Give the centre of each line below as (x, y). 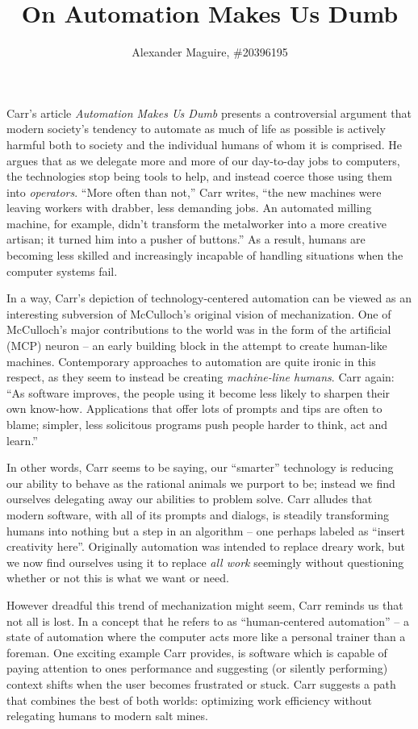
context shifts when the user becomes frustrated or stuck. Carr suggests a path (201, 683)
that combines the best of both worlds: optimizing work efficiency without (189, 700)
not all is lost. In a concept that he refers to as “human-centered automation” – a (208, 621)
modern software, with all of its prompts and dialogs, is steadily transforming (198, 514)
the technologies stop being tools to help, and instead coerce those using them (200, 176)
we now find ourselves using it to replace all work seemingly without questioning (205, 562)
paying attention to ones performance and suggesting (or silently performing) (197, 668)
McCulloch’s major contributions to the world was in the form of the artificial (199, 329)
